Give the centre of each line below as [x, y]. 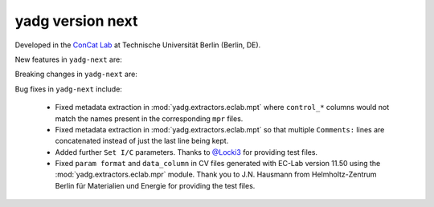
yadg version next [76, 21]
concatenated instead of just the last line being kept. [142, 141]
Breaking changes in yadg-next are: [76, 74]
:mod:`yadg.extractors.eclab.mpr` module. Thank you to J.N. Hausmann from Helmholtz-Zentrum [216, 175]
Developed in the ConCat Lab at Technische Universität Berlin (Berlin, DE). [138, 45]
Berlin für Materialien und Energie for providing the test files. [155, 185]
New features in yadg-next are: [68, 59]
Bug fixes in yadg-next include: [68, 89]
